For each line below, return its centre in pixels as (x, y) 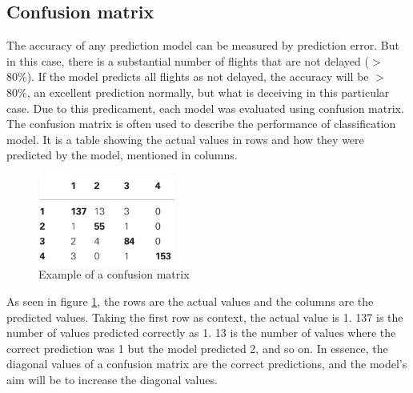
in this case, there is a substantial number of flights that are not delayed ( (188, 60)
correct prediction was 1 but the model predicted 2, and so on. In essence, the (197, 348)
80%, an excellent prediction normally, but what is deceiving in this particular (198, 92)
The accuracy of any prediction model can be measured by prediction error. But (203, 45)
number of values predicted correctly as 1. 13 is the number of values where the (201, 333)
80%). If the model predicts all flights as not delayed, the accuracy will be (188, 76)
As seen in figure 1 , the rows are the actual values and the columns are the (190, 301)
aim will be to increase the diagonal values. (112, 379)
